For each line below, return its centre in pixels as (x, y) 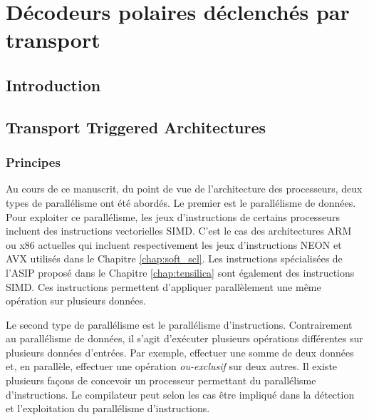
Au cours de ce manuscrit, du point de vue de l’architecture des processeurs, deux (184, 189)
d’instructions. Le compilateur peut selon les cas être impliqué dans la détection (180, 394)
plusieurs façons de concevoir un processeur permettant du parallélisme (161, 380)
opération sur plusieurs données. (76, 301)
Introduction (53, 84)
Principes (33, 162)
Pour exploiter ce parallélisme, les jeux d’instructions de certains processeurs (173, 216)
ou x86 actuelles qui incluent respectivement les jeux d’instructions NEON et (174, 244)
